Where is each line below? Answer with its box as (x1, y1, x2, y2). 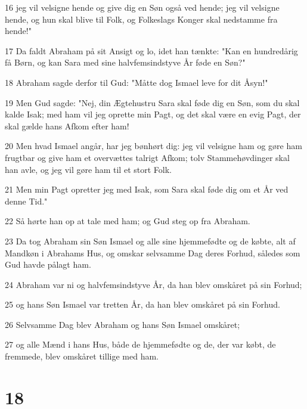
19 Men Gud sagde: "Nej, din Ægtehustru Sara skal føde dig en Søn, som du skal (5, 96, 300, 109)
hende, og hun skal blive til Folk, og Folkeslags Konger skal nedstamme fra (5, 13, 278, 25)
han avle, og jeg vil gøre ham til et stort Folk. (5, 163, 172, 175)
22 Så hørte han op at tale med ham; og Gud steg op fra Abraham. (5, 215, 250, 227)
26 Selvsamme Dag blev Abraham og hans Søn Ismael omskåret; (5, 318, 240, 330)
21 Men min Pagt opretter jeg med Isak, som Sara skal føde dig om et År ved (5, 183, 289, 196)
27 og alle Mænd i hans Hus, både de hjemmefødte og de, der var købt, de (5, 338, 276, 351)
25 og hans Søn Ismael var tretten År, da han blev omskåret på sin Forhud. (5, 298, 280, 311)
